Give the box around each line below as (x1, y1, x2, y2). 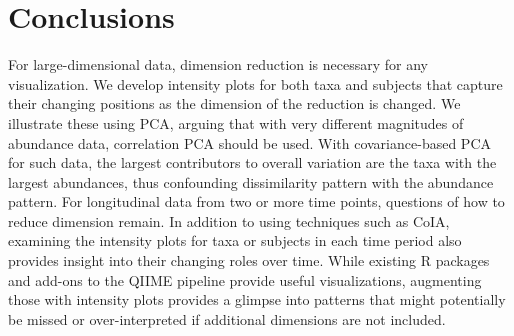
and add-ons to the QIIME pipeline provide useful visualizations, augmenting (8, 269, 482, 290)
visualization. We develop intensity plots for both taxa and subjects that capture (8, 73, 503, 94)
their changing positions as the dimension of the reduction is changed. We (8, 93, 461, 114)
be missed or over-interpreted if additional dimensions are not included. (8, 308, 446, 329)
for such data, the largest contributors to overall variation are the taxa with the (8, 152, 497, 173)
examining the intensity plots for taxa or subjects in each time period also (8, 230, 462, 251)
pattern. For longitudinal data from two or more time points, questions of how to (8, 191, 505, 212)
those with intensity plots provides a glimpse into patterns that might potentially (8, 289, 506, 310)
